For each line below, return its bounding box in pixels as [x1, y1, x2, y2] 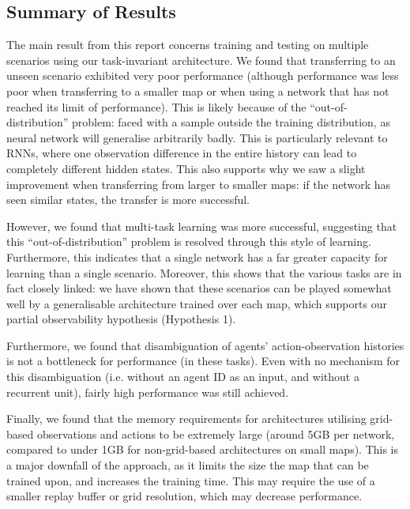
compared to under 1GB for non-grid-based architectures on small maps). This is [6, 441, 399, 458]
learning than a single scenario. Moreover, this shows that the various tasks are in [6, 264, 402, 281]
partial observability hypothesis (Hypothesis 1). [6, 311, 236, 327]
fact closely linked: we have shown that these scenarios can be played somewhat [6, 280, 392, 296]
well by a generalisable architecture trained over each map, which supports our [6, 295, 387, 311]
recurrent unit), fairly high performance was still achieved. [6, 383, 289, 400]
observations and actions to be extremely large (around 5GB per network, [36, 425, 395, 442]
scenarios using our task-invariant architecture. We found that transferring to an [6, 51, 396, 68]
